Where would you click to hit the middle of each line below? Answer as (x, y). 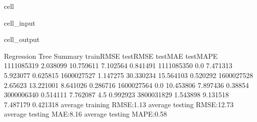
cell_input (20, 22)
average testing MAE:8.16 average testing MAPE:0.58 (86, 114)
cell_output (22, 39)
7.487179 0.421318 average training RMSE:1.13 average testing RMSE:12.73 (119, 104)
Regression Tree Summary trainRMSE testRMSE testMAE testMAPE (111, 56)
